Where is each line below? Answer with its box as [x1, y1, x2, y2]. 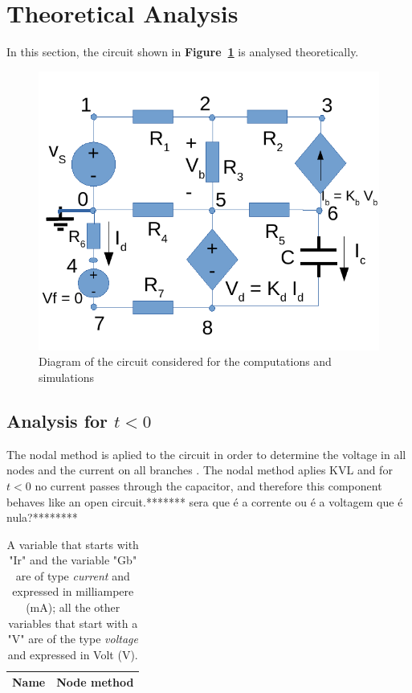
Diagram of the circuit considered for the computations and [39, 353, 332, 370]
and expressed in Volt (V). [7, 646, 138, 662]
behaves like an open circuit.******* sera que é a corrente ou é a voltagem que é [6, 493, 403, 510]
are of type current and [15, 567, 130, 584]
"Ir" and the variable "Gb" [9, 552, 137, 568]
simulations [39, 368, 94, 385]
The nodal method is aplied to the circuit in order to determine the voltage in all [6, 445, 406, 462]
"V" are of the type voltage [7, 630, 138, 647]
